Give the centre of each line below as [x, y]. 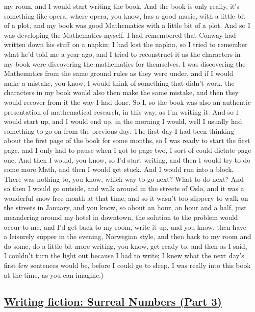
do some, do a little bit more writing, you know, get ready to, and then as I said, [126, 246]
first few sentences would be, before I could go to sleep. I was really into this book [127, 265]
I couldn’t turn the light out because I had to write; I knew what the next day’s [124, 255]
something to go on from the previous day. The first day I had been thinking [119, 131]
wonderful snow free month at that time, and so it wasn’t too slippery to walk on [126, 198]
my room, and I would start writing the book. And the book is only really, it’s [122, 6]
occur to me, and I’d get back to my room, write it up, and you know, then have [125, 227]
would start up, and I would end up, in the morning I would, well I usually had [123, 121]
